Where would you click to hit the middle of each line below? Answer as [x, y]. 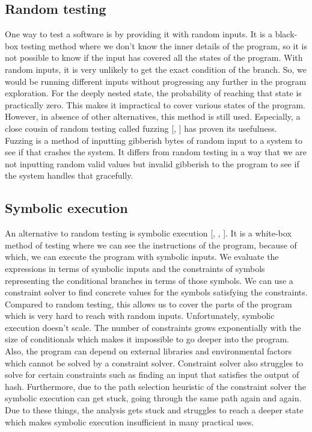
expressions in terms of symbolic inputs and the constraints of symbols [135, 268]
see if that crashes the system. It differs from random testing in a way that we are [156, 152]
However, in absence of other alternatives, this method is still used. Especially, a [153, 116]
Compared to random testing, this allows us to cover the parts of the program [148, 304]
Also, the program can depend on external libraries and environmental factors [148, 351]
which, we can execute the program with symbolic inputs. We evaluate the [142, 257]
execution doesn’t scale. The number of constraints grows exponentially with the [153, 327]
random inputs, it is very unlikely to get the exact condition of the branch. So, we [156, 69]
